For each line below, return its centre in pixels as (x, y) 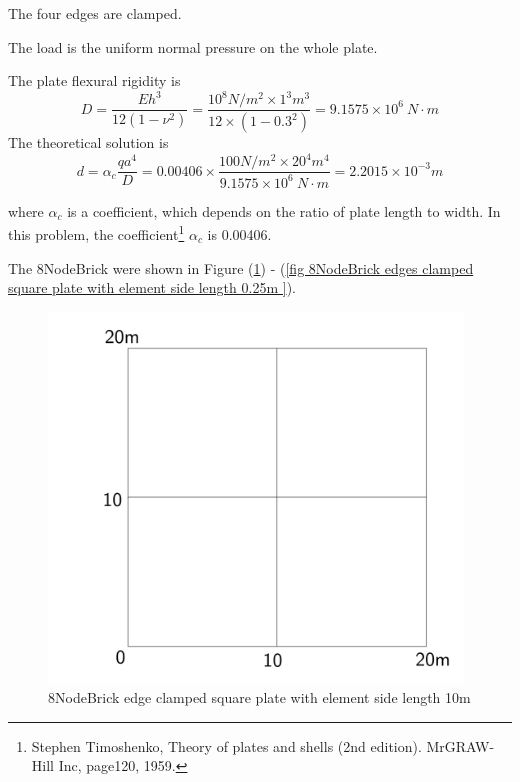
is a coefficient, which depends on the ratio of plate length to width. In (284, 210)
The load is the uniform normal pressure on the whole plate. (193, 46)
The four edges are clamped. (95, 13)
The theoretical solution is (88, 142)
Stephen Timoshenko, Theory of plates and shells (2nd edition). (226, 745)
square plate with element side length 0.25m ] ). (152, 287)
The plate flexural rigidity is (94, 80)
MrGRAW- (460, 745)
